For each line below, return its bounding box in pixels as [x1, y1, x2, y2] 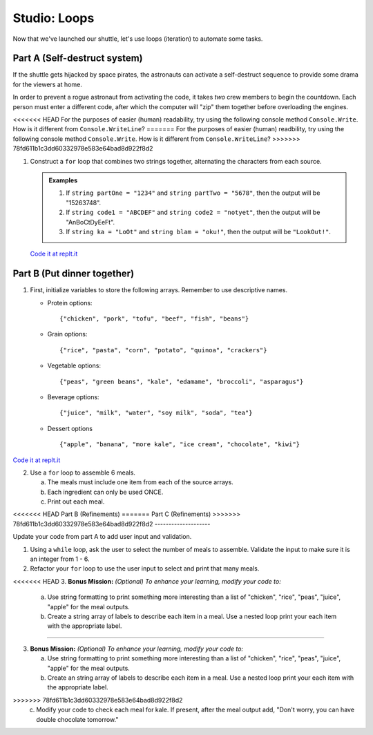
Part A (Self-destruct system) [12, 52, 143, 64]
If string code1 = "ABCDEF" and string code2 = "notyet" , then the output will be [66, 208, 321, 217]
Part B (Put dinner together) [12, 268, 135, 280]
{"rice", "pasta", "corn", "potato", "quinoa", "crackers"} [59, 346, 267, 354]
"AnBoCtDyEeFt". [66, 218, 115, 226]
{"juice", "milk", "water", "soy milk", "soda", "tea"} [59, 409, 253, 417]
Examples [48, 176, 78, 184]
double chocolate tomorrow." [36, 715, 119, 723]
